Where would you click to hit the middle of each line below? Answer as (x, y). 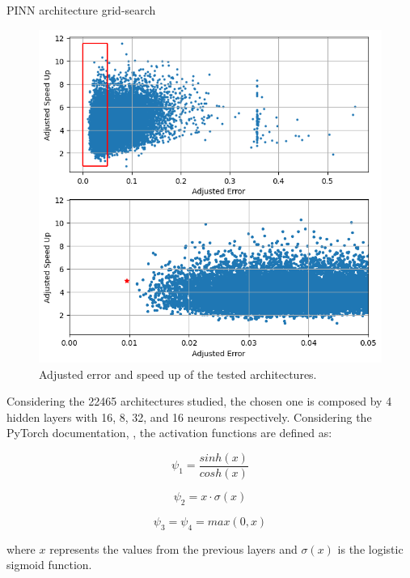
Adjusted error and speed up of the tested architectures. (178, 374)
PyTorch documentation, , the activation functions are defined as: (169, 433)
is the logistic (370, 548)
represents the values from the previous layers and (173, 548)
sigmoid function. (49, 565)
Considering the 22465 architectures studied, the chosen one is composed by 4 (199, 401)
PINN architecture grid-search (81, 10)
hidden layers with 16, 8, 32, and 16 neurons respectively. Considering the (189, 416)
